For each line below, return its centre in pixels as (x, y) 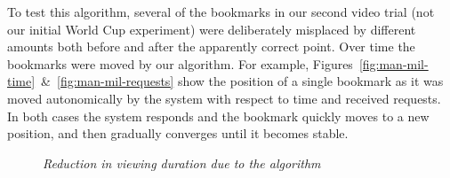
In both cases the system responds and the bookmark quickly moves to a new (218, 116)
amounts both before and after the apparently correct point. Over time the (211, 46)
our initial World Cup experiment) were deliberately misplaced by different (212, 29)
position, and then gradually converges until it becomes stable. (178, 133)
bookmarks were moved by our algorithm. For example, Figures (180, 63)
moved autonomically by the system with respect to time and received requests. (224, 98)
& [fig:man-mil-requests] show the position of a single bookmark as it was (242, 81)
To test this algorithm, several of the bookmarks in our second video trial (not (221, 12)
